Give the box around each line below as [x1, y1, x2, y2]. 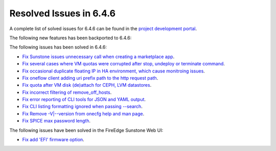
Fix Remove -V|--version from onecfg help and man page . [22, 110, 145, 117]
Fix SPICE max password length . [22, 118, 91, 124]
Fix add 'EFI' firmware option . [22, 137, 84, 143]
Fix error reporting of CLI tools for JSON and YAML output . [22, 96, 146, 103]
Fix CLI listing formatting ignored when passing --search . [22, 104, 143, 110]
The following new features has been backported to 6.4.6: [9, 35, 132, 41]
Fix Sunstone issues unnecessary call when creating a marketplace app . [22, 54, 175, 60]
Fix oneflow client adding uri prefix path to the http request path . [22, 74, 158, 81]
